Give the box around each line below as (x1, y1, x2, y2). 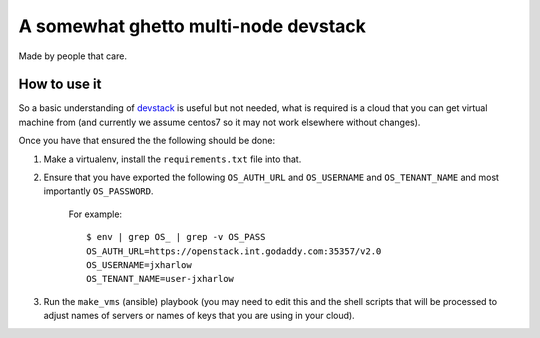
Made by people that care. (18, 50, 127, 62)
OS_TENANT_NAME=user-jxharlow (86, 273, 235, 285)
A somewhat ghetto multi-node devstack (18, 15, 367, 37)
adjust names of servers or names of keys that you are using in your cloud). (43, 310, 355, 322)
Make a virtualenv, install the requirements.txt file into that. (43, 153, 302, 165)
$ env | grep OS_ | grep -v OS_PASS (86, 231, 266, 243)
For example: (68, 208, 123, 220)
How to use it (18, 76, 102, 93)
